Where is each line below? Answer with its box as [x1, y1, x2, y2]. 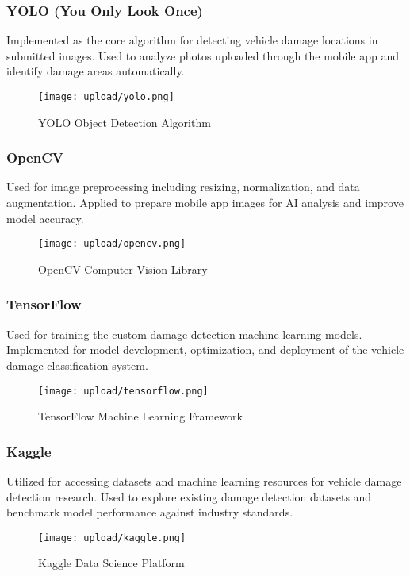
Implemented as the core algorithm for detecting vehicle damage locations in [6, 32, 378, 48]
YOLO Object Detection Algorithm [38, 113, 211, 130]
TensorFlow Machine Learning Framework [38, 408, 243, 424]
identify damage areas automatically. [6, 63, 185, 79]
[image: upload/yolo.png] [38, 91, 174, 102]
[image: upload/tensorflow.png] [38, 385, 209, 397]
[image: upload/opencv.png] [38, 238, 186, 250]
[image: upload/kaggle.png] [38, 532, 186, 543]
